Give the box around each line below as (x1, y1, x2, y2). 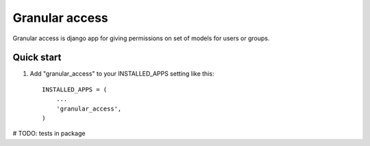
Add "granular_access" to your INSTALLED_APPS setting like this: (29, 70, 214, 78)
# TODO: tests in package (12, 130, 86, 138)
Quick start (12, 52, 62, 63)
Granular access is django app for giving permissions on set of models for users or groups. (12, 34, 270, 42)
